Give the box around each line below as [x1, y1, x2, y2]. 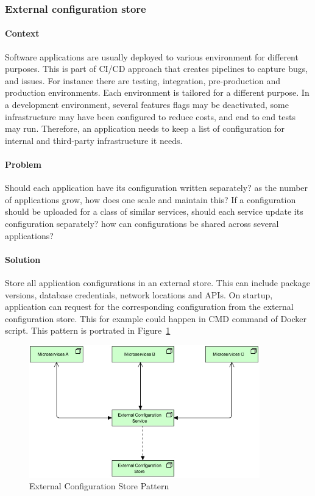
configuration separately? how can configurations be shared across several [5, 217, 279, 229]
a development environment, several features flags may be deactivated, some [5, 98, 289, 111]
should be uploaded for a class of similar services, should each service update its [5, 205, 303, 218]
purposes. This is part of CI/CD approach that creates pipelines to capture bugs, [5, 62, 308, 75]
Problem [5, 157, 41, 170]
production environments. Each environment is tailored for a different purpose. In [5, 86, 310, 99]
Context [5, 27, 40, 40]
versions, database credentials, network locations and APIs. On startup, [5, 288, 273, 301]
